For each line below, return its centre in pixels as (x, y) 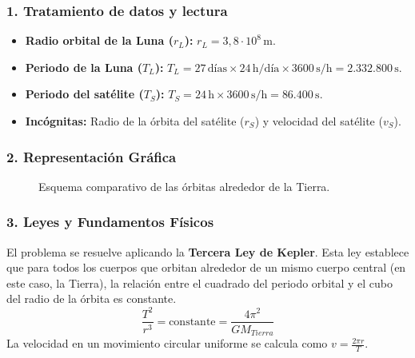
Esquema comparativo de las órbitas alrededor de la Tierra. (184, 186)
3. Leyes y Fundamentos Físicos (110, 222)
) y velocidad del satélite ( (319, 121)
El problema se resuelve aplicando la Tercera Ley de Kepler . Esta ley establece (208, 251)
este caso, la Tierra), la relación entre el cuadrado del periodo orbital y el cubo (200, 282)
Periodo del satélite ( (84, 94)
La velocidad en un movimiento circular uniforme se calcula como (167, 343)
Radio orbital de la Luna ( (99, 40)
